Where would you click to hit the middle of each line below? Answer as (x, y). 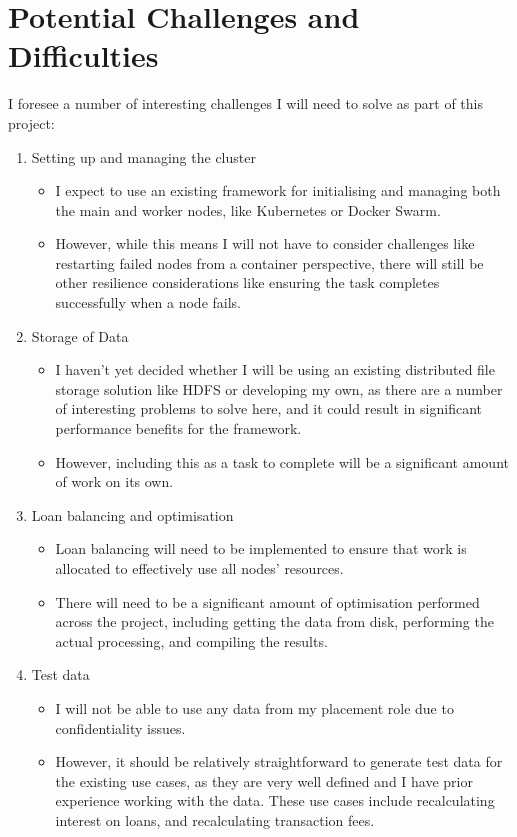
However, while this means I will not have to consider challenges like (265, 243)
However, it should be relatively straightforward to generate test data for (279, 761)
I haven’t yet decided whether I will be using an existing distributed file (275, 369)
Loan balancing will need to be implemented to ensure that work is (261, 548)
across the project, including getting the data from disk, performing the (274, 621)
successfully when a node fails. (148, 302)
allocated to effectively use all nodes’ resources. (199, 568)
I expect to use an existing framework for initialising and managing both (278, 190)
